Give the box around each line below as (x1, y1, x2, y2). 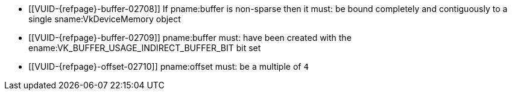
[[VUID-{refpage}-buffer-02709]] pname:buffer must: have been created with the (28, 32, 352, 43)
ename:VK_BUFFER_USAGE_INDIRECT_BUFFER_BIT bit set (28, 43, 261, 53)
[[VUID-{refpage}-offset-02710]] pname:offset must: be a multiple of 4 (28, 61, 309, 72)
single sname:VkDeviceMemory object (28, 14, 181, 24)
